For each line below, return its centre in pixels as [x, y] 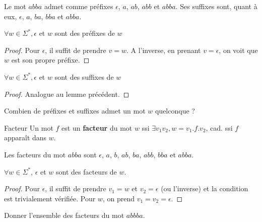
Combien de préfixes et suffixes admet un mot [75, 111]
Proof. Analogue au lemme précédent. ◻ [67, 94]
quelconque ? [175, 111]
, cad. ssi [219, 127]
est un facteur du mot [97, 127]
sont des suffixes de [84, 76]
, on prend [118, 198]
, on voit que [238, 50]
